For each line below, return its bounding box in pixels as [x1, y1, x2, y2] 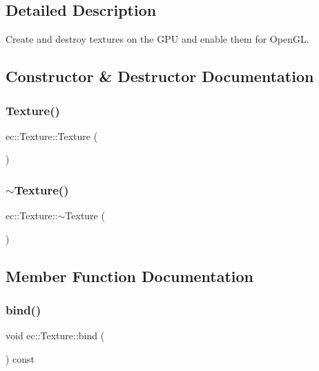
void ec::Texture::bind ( [6, 328, 105, 343]
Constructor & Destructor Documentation [6, 66, 314, 87]
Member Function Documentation [6, 265, 254, 286]
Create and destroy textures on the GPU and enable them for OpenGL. [6, 32, 309, 46]
